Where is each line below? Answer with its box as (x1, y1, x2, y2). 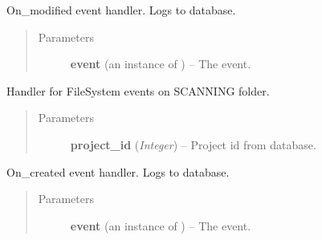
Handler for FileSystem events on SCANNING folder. (6, 82, 270, 99)
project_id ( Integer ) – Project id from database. (70, 136, 316, 153)
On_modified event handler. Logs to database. (6, 2, 236, 18)
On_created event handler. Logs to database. (6, 163, 230, 180)
